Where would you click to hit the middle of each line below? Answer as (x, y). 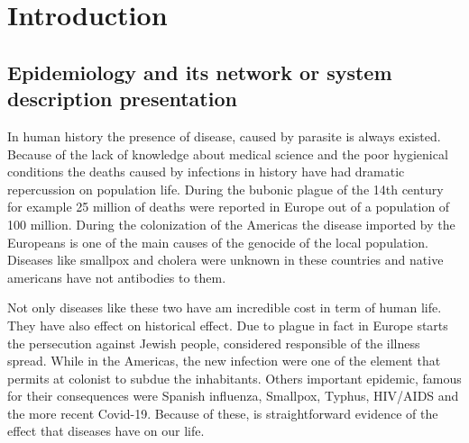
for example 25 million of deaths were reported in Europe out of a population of (229, 207)
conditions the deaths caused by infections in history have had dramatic (206, 172)
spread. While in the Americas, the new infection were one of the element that (224, 361)
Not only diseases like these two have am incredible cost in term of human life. (225, 307)
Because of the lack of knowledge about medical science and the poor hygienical (228, 154)
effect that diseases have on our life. (106, 431)
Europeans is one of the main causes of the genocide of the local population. (218, 242)
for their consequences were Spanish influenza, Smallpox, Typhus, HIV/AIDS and (233, 396)
